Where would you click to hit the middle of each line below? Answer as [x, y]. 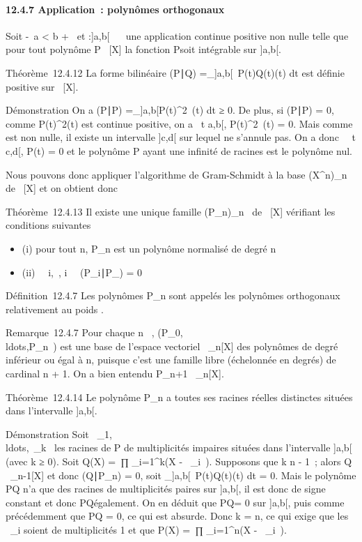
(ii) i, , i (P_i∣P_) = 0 [82, 272]
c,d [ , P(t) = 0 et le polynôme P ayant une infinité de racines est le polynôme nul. [179, 150]
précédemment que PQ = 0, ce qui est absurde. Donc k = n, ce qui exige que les [177, 516]
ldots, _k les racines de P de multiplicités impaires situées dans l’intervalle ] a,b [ [179, 447]
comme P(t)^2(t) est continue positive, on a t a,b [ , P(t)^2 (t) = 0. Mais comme [179, 123]
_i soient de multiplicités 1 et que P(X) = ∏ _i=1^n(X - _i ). [148, 530]
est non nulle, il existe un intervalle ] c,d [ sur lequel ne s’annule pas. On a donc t [181, 137]
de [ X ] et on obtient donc [62, 188]
